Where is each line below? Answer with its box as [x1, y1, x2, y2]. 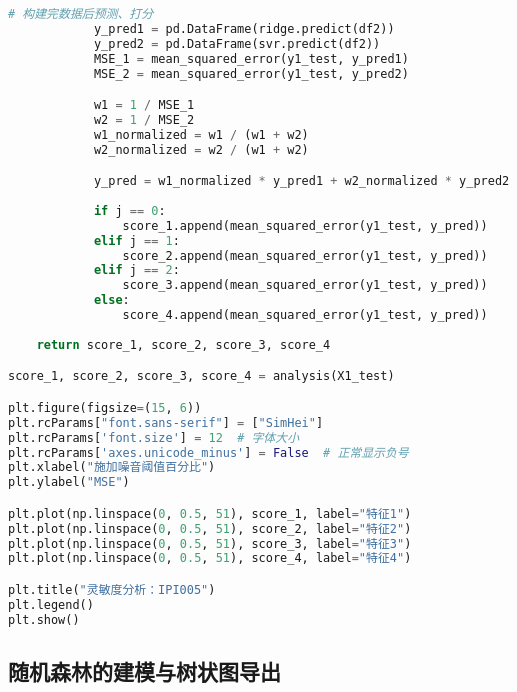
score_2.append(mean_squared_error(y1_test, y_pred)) [122, 248, 488, 263]
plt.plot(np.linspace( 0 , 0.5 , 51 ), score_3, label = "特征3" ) [8, 536, 412, 551]
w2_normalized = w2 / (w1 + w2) [93, 142, 309, 157]
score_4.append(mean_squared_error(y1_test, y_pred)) [122, 308, 488, 323]
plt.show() [8, 612, 80, 627]
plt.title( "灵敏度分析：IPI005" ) [8, 582, 216, 597]
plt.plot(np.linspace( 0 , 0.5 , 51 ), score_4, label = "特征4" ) [8, 551, 412, 566]
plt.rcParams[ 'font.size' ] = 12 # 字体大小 [8, 430, 300, 445]
